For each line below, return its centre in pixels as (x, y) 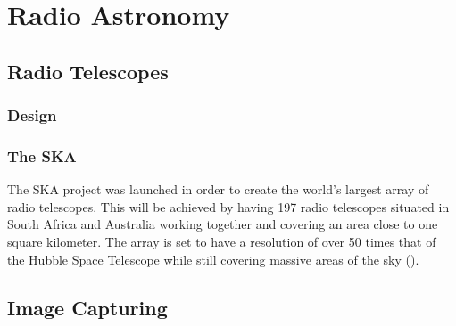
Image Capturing (87, 307)
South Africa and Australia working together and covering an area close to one (223, 224)
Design (32, 115)
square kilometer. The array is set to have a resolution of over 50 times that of (222, 241)
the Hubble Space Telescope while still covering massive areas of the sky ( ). (213, 259)
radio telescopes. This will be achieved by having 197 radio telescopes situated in (228, 206)
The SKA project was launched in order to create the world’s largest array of (218, 189)
